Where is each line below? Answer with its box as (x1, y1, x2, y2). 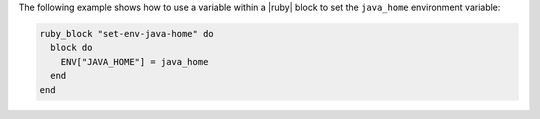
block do (50, 42, 93, 54)
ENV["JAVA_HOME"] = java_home (60, 56, 209, 67)
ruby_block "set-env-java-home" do (39, 28, 214, 39)
